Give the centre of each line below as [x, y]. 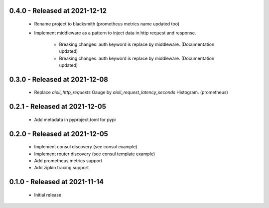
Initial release [48, 195]
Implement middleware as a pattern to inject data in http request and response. [115, 33]
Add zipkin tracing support [62, 168]
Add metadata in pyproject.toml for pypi [75, 119]
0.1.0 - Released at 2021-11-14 [57, 182]
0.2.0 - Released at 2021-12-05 [59, 134]
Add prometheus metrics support [68, 160]
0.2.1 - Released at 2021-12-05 [58, 107]
